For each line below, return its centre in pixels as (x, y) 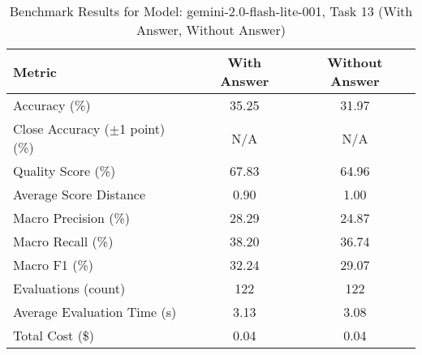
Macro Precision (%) (71, 218)
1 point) (142, 128)
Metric (35, 71)
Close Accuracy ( (61, 128)
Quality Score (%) (65, 171)
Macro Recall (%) (63, 241)
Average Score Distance (80, 194)
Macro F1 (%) (53, 265)
